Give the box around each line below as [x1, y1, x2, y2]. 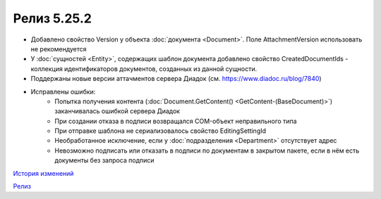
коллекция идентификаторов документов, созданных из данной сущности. [30, 64, 258, 73]
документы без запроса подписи [54, 156, 155, 165]
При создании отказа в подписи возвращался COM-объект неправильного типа [54, 117, 297, 125]
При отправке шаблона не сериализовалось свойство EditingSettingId [54, 127, 267, 135]
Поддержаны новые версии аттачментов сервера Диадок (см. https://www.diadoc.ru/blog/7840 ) [30, 75, 322, 83]
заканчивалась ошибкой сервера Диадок [54, 107, 180, 115]
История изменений [13, 169, 74, 177]
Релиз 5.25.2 [13, 11, 92, 26]
